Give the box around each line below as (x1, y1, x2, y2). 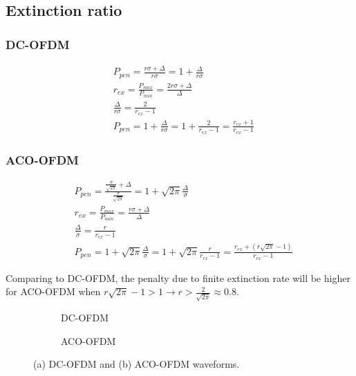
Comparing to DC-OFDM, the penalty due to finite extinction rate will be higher (6, 270, 350, 285)
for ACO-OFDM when (6, 284, 101, 299)
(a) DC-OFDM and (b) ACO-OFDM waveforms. (33, 357, 240, 371)
